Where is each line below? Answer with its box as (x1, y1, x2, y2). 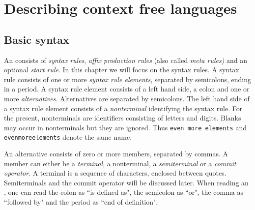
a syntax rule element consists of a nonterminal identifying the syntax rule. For (4, 103, 243, 113)
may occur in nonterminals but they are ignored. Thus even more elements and (4, 122, 247, 132)
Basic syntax (4, 31, 69, 47)
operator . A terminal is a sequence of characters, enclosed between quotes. (4, 168, 227, 178)
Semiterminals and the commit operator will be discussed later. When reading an (4, 177, 249, 187)
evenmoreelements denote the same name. (4, 132, 132, 142)
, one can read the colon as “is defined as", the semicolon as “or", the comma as (4, 187, 243, 197)
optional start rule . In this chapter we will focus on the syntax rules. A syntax (4, 64, 239, 75)
